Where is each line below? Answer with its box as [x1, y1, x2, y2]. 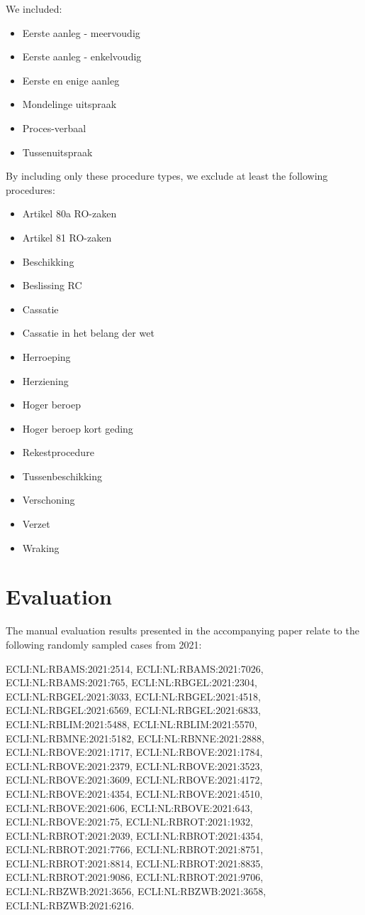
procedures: [6, 182, 55, 197]
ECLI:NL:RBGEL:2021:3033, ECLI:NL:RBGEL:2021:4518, [6, 688, 261, 703]
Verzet [22, 516, 50, 531]
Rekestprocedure [22, 445, 94, 460]
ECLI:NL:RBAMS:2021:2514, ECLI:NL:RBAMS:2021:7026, [6, 661, 264, 676]
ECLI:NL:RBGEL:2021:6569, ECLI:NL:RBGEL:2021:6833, [6, 703, 261, 718]
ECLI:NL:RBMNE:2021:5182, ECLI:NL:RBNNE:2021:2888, [6, 730, 264, 745]
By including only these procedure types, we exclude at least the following [6, 168, 328, 183]
